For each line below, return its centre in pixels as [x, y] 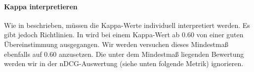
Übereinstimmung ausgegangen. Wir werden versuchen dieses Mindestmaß [116, 44]
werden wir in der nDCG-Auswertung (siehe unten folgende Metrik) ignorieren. [124, 63]
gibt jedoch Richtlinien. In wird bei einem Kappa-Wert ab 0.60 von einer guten [124, 35]
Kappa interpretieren [41, 6]
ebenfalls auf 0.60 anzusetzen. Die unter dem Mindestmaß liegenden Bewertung [124, 54]
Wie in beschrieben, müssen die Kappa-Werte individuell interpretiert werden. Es [127, 25]
